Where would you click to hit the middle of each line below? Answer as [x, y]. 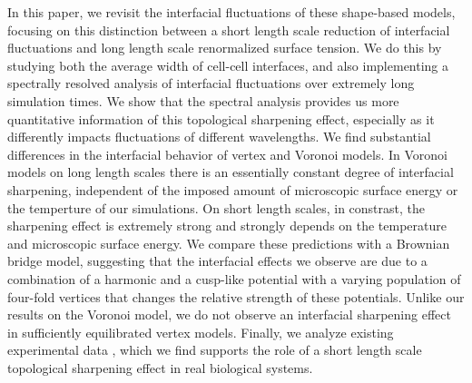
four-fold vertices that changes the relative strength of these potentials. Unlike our [236, 296]
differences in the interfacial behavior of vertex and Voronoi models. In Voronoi [227, 154]
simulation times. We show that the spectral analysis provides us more [203, 100]
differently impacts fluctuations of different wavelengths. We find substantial [219, 137]
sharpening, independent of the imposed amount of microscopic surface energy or [233, 189]
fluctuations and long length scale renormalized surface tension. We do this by [225, 48]
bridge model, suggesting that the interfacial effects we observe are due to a [217, 261]
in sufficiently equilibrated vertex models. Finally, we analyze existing [201, 332]
